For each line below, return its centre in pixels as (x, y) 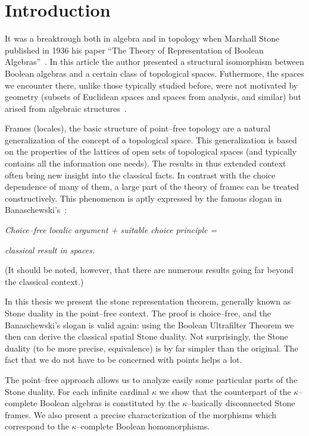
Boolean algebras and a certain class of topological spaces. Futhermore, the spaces (154, 73)
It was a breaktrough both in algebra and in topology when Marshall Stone (142, 38)
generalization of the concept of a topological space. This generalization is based (151, 139)
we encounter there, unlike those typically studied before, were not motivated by (152, 85)
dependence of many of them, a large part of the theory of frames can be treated (152, 186)
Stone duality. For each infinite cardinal (77, 391)
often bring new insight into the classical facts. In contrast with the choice (140, 175)
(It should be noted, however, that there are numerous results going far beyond (149, 270)
